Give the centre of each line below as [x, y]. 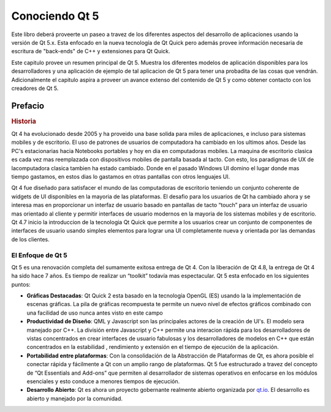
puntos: [21, 284]
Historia [24, 121]
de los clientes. [31, 239]
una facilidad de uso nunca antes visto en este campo [95, 313]
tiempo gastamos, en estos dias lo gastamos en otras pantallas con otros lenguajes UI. [121, 177]
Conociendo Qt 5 [55, 16]
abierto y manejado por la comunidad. [74, 399]
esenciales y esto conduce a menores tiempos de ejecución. [103, 381]
